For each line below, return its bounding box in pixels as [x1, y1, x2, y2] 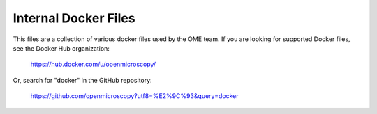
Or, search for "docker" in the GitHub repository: [13, 76, 153, 84]
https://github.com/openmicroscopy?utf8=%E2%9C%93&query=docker [30, 92, 239, 100]
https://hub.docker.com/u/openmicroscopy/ [30, 60, 156, 69]
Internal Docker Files [13, 10, 135, 26]
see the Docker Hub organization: [13, 44, 110, 52]
